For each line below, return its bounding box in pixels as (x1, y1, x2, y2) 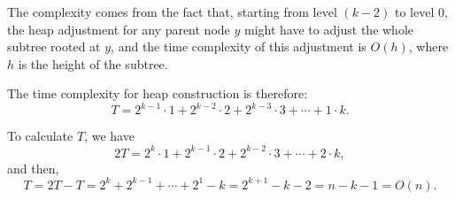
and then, (7, 158, 59, 177)
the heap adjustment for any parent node (7, 19, 230, 38)
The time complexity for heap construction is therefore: (7, 84, 308, 103)
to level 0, (395, 3, 448, 20)
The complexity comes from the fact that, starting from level (7, 3, 337, 20)
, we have (84, 127, 135, 145)
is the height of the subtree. (18, 54, 168, 73)
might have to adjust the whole (243, 19, 414, 38)
